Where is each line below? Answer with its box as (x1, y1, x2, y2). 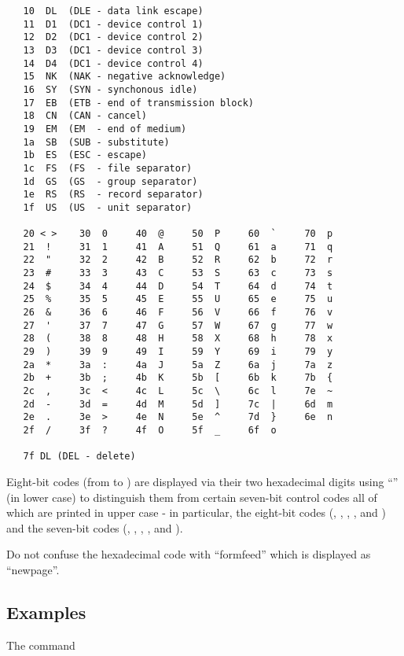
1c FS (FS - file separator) (23, 162, 193, 174)
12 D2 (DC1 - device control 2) (23, 31, 204, 43)
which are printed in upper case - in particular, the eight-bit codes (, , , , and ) (6, 504, 386, 521)
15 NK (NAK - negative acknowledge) (23, 71, 226, 83)
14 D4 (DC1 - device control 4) (23, 57, 204, 69)
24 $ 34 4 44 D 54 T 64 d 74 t (23, 280, 333, 292)
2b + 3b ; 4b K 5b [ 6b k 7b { (23, 372, 333, 384)
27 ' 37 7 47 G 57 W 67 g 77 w (23, 319, 333, 331)
